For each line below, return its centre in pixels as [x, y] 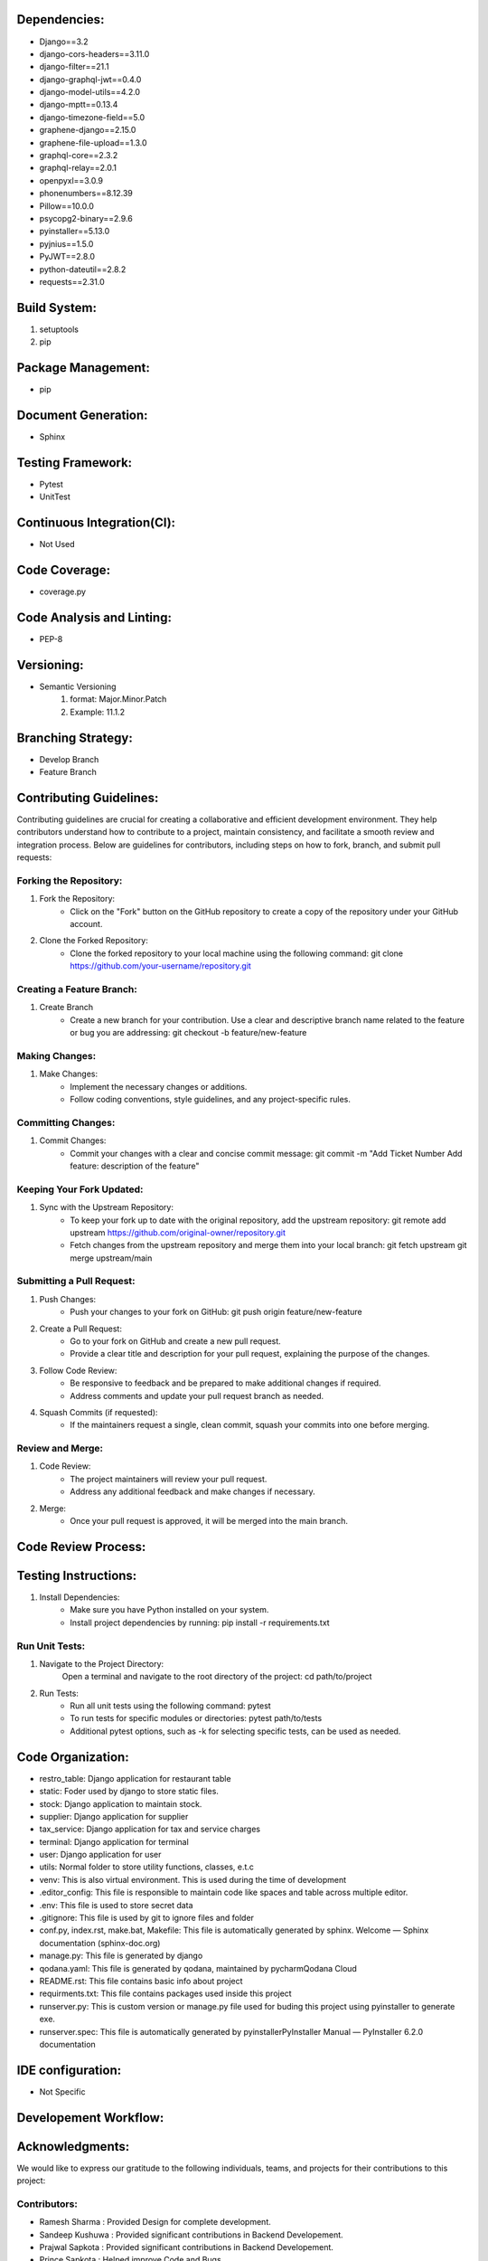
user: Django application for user [100, 1855]
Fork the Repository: [77, 899]
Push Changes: [68, 1299]
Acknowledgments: [73, 2147]
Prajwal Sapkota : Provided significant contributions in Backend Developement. [187, 2247]
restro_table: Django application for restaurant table [135, 1778]
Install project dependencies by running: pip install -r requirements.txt [200, 1622]
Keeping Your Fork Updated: [80, 1189]
